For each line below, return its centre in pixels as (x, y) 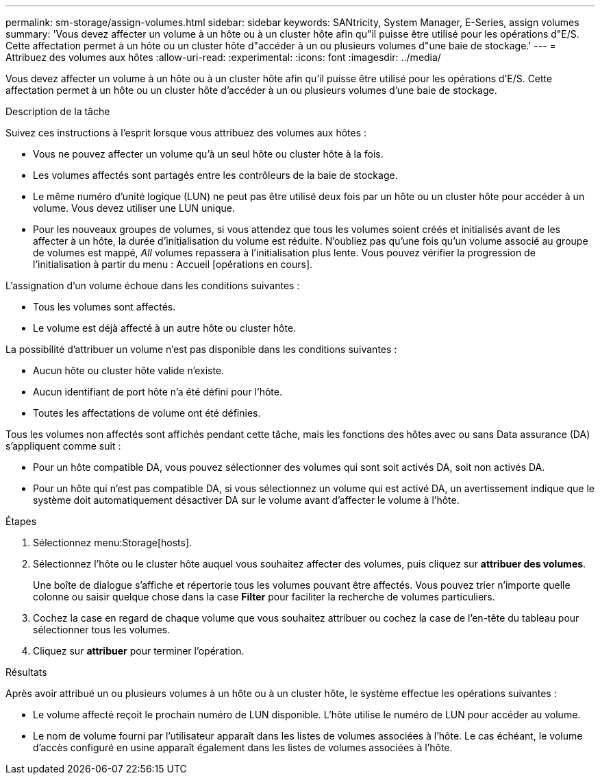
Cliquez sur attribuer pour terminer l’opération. (139, 651)
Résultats (26, 672)
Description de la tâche (58, 111)
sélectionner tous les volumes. (102, 630)
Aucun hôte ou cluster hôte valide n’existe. (129, 370)
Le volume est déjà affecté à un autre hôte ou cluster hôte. (165, 328)
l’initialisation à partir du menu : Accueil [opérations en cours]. (173, 264)
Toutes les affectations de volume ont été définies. (147, 413)
